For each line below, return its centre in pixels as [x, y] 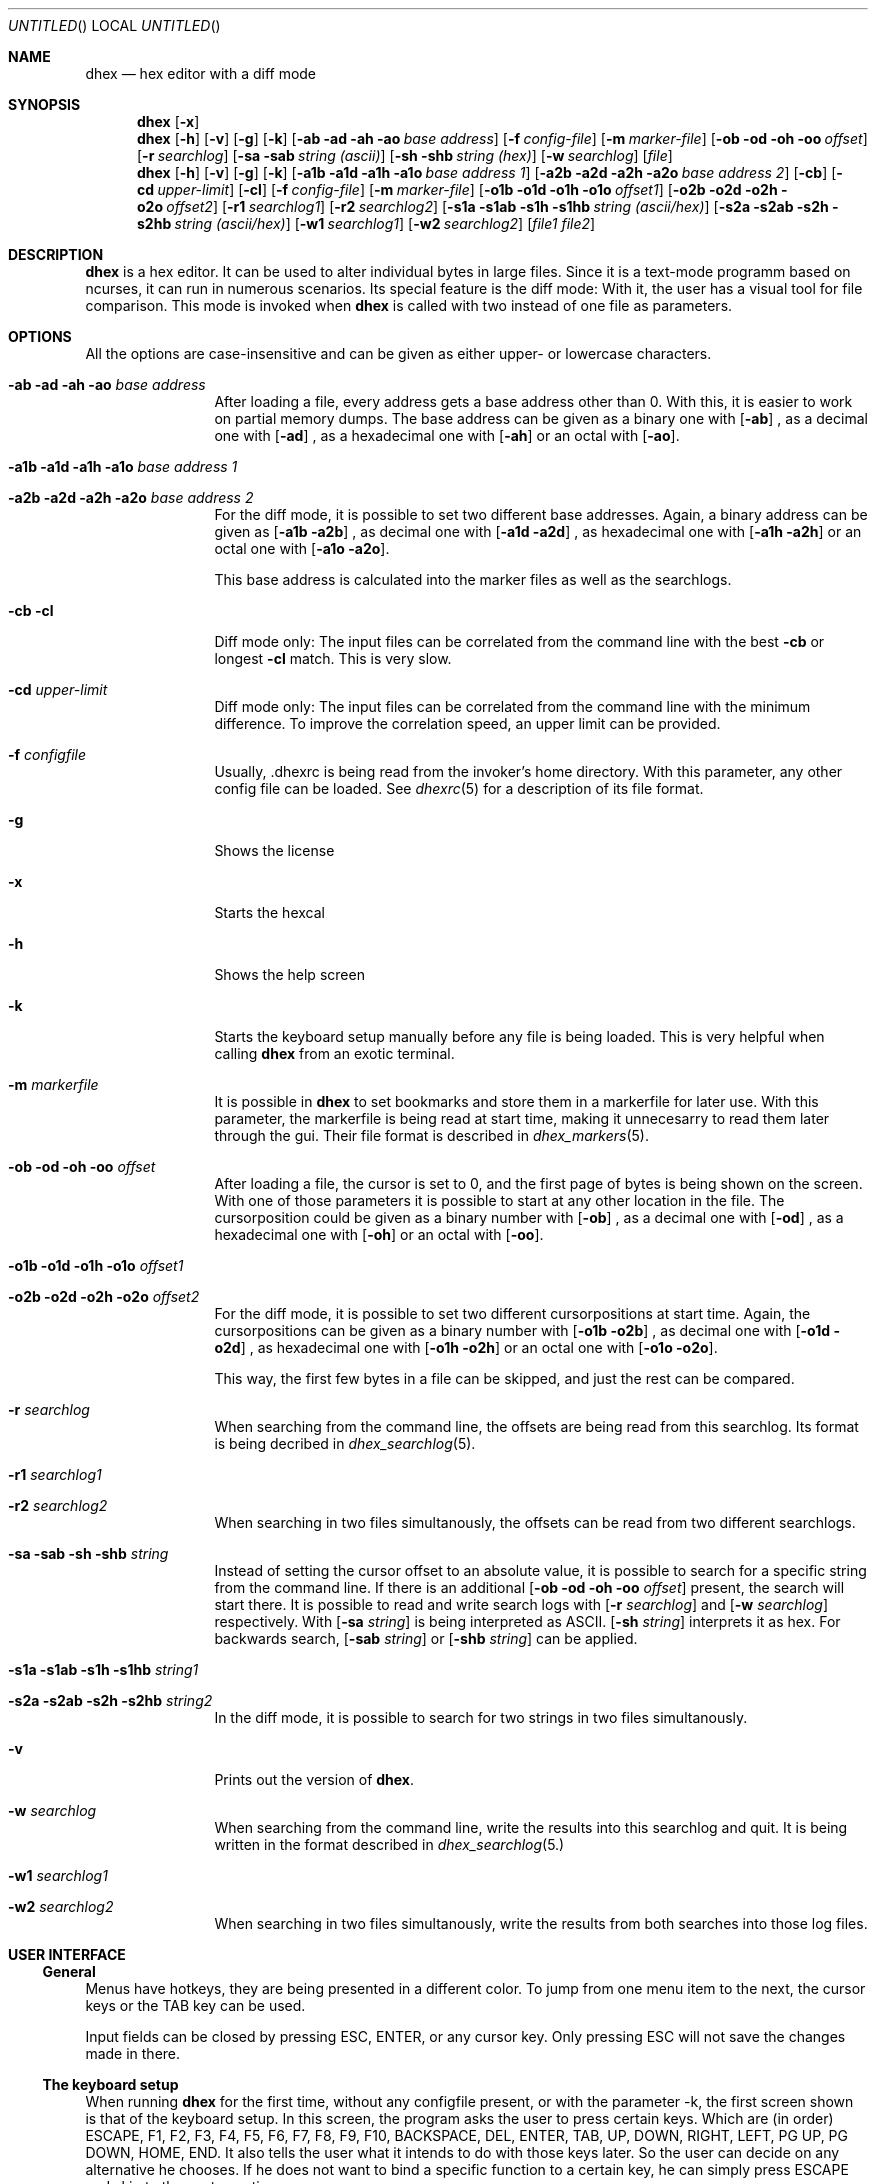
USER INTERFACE [67, 1954]
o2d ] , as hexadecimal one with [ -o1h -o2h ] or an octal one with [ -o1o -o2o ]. [466, 1347]
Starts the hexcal [269, 912]
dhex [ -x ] [168, 121]
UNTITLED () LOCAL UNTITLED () [114, 25]
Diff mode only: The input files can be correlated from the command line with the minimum [512, 706]
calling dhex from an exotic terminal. [334, 1053]
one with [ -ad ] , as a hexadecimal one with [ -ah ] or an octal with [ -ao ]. [447, 435]
